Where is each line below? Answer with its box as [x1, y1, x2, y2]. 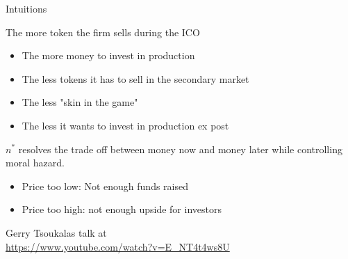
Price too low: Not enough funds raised [22, 178, 189, 193]
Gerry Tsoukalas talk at [6, 225, 107, 240]
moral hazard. [6, 155, 65, 170]
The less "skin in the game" [22, 95, 138, 109]
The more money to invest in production [22, 48, 195, 63]
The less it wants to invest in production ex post [22, 118, 229, 132]
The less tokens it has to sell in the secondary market [22, 71, 249, 86]
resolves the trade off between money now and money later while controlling [18, 141, 342, 156]
